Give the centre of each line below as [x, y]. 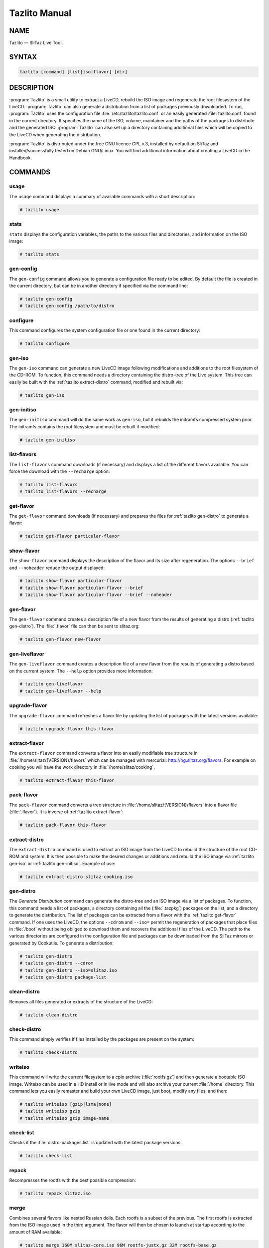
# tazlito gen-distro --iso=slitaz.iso [68, 970]
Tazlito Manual [40, 13]
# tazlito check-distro [49, 1053]
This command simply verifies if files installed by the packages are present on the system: [102, 1039]
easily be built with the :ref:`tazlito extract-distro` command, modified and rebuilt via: [96, 382]
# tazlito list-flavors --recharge [63, 491]
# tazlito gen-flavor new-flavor [61, 639]
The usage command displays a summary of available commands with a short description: [102, 196]
